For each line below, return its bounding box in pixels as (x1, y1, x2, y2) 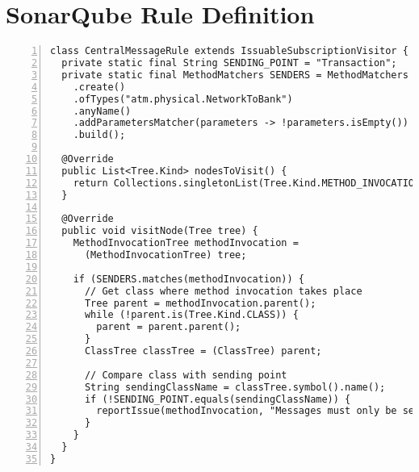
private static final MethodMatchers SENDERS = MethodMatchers (61, 69, 409, 81)
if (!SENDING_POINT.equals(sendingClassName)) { (84, 393, 351, 405)
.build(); (73, 129, 126, 141)
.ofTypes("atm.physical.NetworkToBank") (73, 93, 293, 105)
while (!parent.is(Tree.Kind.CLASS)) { (84, 309, 299, 321)
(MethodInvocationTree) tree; (84, 249, 247, 261)
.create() (73, 81, 126, 93)
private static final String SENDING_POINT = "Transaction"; (61, 57, 397, 69)
